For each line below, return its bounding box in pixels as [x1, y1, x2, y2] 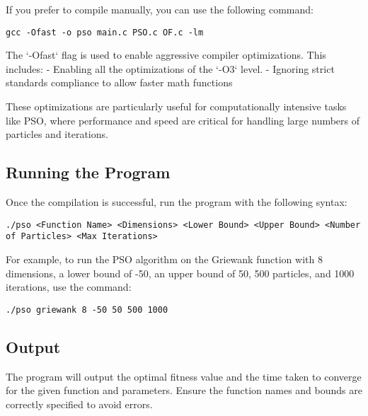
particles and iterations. [6, 127, 108, 141]
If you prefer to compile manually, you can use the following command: [6, 2, 314, 16]
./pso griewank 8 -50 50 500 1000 [6, 304, 168, 315]
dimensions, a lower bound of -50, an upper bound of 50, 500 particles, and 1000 [6, 265, 355, 280]
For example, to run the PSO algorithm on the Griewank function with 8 [6, 251, 323, 266]
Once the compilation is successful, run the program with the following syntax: [6, 195, 347, 209]
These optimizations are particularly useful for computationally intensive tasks [6, 99, 347, 114]
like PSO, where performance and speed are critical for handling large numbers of [6, 112, 360, 127]
